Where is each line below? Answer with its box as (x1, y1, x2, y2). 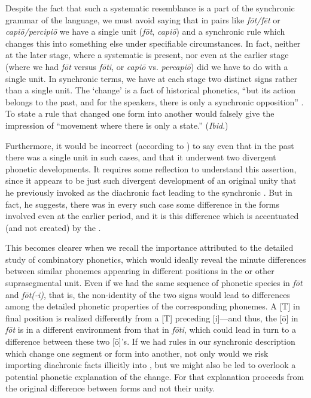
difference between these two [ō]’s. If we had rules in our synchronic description (5, 335, 295, 348)
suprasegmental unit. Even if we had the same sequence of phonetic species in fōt (5, 277, 303, 289)
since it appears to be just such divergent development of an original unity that (5, 174, 297, 187)
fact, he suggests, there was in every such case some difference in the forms (5, 198, 279, 210)
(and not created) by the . (5, 221, 101, 233)
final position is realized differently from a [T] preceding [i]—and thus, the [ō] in (5, 311, 298, 324)
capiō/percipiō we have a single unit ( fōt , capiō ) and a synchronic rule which (5, 25, 285, 38)
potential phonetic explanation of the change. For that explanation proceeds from (5, 370, 304, 382)
